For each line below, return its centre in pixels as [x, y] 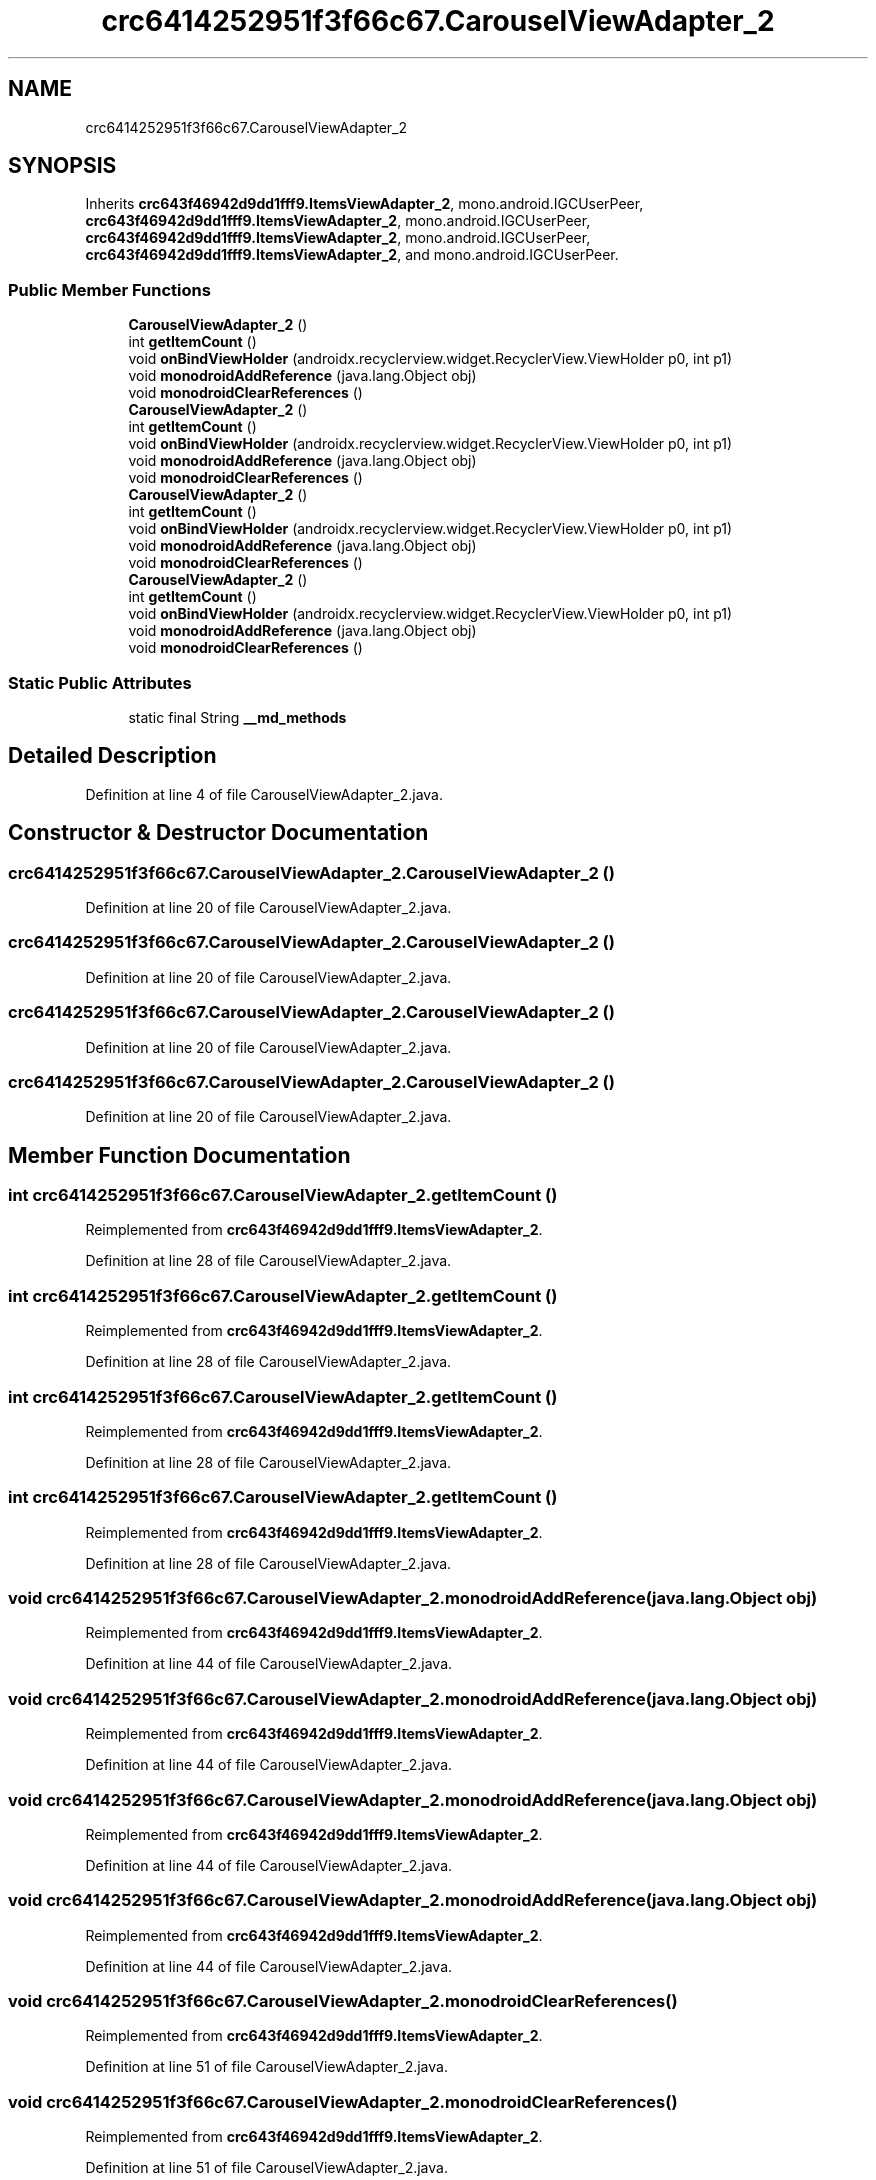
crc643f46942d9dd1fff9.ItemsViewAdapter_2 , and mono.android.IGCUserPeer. [352, 255]
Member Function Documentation [179, 1155]
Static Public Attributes [100, 682]
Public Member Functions [109, 289]
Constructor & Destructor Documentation [218, 833]
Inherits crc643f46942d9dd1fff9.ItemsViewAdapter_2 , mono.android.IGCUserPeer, [364, 204]
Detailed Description [112, 756]
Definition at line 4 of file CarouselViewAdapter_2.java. [264, 794]
